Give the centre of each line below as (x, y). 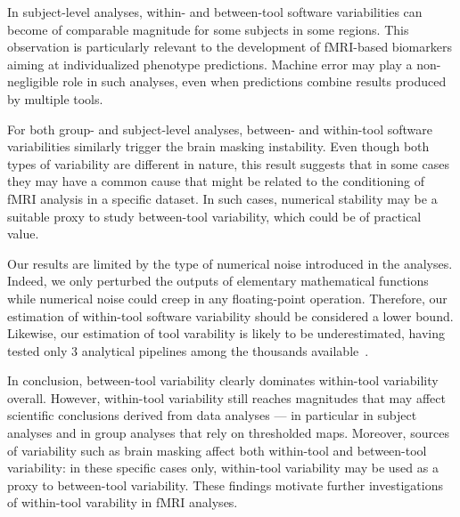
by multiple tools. (55, 98)
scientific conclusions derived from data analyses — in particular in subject (212, 415)
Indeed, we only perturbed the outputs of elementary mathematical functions (218, 281)
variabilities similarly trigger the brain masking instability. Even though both (218, 146)
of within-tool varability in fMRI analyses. (123, 502)
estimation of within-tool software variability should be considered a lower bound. (230, 315)
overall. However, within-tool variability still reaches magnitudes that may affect (226, 397)
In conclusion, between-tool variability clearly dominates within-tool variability (223, 380)
